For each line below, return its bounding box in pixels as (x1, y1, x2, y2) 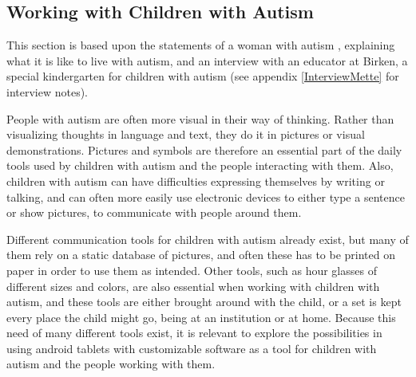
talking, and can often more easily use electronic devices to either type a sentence (6, 188, 405, 205)
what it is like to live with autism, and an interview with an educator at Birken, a (6, 52, 408, 69)
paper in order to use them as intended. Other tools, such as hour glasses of (6, 261, 377, 278)
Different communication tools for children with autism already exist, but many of (6, 230, 409, 247)
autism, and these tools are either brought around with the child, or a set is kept (6, 293, 402, 310)
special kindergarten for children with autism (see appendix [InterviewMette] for (6, 68, 399, 84)
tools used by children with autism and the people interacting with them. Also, (6, 157, 394, 174)
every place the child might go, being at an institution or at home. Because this (6, 308, 396, 325)
